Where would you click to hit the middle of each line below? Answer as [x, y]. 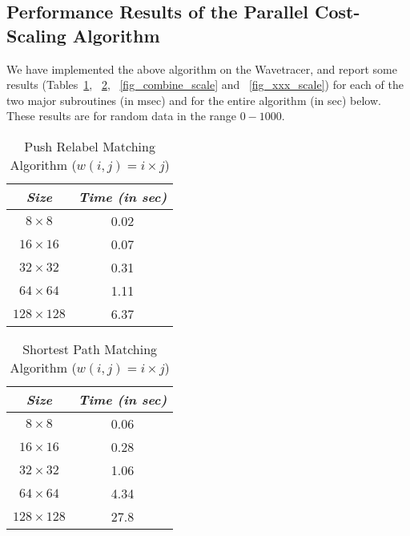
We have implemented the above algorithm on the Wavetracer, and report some [202, 69]
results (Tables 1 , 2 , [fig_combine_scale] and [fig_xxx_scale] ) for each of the [205, 85]
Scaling [36, 35]
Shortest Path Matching [90, 349]
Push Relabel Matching [90, 146]
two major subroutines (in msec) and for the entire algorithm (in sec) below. [194, 100]
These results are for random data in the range [122, 116]
